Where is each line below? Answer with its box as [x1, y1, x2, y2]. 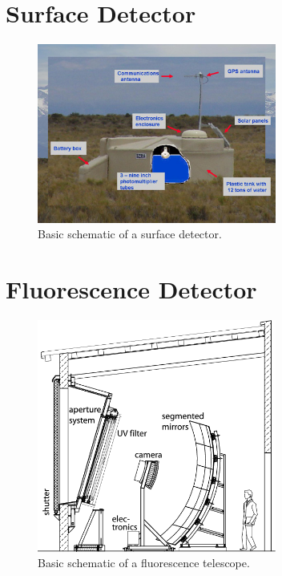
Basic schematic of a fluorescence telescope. [38, 554, 250, 571]
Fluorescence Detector [6, 273, 257, 306]
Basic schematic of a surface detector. [38, 225, 222, 242]
